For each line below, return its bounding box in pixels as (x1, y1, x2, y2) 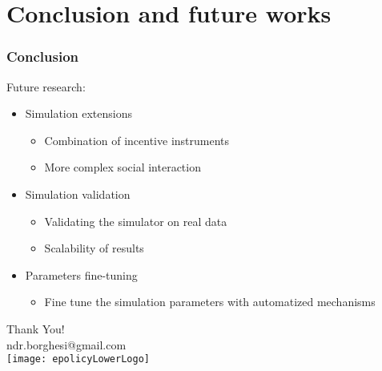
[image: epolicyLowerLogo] (6, 353, 150, 365)
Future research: (6, 78, 86, 95)
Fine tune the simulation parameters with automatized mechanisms (44, 293, 376, 310)
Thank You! (6, 320, 65, 337)
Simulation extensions (25, 105, 132, 122)
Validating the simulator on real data (44, 212, 227, 229)
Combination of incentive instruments (44, 131, 230, 148)
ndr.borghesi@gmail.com (6, 336, 127, 353)
